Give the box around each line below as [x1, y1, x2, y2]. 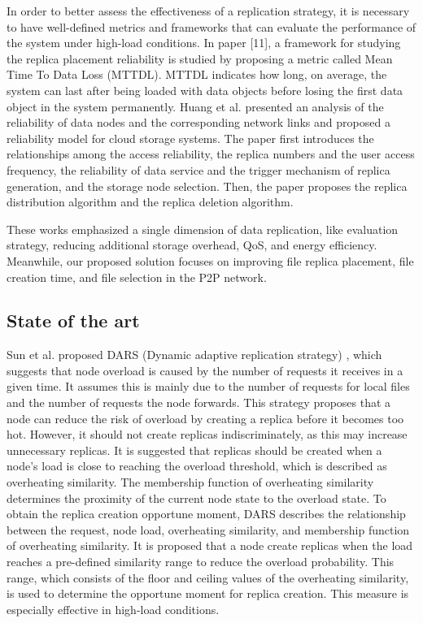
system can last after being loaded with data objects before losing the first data [7, 81, 403, 98]
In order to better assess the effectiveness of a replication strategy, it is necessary [7, 2, 410, 19]
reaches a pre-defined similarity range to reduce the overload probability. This [7, 553, 395, 570]
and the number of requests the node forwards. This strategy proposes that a [7, 394, 391, 411]
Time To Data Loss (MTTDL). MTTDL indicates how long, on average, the [7, 66, 387, 83]
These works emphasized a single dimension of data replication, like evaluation [7, 220, 399, 237]
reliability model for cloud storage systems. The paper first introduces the [7, 129, 374, 146]
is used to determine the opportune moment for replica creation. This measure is [7, 585, 409, 602]
